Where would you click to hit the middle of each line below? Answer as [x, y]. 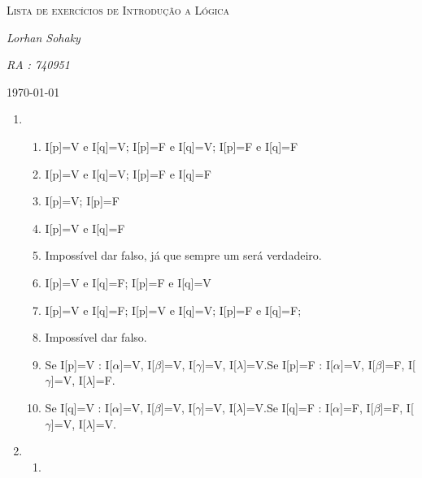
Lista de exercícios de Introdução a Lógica [118, 10]
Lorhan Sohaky [44, 37]
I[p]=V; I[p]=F [82, 201]
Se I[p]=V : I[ [79, 364]
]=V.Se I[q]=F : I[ [288, 407]
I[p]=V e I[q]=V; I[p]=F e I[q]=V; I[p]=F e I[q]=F [172, 146]
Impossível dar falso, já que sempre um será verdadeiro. [183, 255]
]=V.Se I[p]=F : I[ [288, 364]
